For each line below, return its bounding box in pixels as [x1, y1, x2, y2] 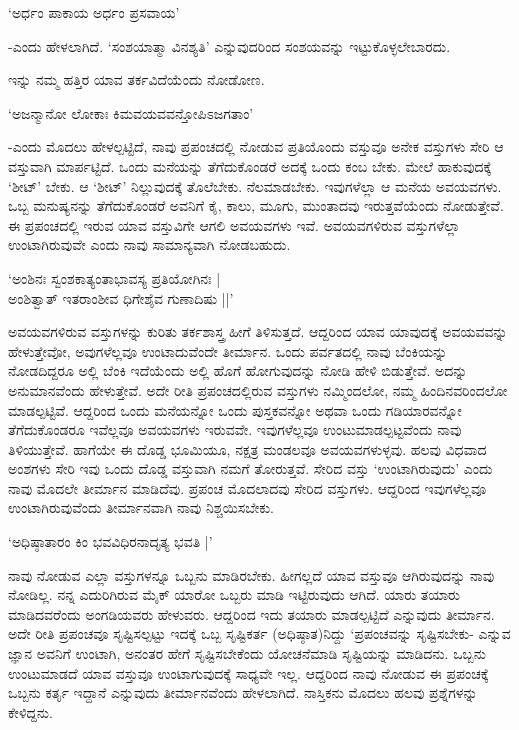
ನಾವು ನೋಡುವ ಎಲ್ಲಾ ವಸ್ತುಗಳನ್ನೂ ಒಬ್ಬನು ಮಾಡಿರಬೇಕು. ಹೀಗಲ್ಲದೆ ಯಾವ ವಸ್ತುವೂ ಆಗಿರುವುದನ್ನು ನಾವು [8, 564, 495, 585]
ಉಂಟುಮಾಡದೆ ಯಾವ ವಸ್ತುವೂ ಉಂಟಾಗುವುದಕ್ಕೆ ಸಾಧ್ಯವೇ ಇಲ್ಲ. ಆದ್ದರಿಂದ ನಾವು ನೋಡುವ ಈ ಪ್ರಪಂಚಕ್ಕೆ [8, 662, 489, 683]
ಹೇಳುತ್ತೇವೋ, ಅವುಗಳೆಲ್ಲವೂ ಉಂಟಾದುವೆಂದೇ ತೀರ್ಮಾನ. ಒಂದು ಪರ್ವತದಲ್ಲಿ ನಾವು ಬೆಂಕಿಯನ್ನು [8, 340, 448, 361]
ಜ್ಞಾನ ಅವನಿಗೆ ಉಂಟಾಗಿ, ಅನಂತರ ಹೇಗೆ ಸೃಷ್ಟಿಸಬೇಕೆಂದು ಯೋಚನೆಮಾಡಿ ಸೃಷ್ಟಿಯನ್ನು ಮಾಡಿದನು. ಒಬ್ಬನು [8, 643, 486, 664]
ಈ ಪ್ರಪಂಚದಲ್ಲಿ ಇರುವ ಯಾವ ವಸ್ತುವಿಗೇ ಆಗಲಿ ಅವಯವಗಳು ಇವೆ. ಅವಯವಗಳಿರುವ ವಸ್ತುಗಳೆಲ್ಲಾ [8, 214, 461, 235]
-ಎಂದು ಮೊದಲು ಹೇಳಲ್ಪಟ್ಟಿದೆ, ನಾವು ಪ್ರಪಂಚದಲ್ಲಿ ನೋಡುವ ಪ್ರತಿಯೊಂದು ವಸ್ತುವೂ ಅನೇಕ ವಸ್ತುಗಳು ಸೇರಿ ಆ [8, 136, 504, 157]
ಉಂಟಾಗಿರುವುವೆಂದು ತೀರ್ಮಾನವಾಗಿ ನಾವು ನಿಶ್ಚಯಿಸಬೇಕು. [8, 497, 275, 518]
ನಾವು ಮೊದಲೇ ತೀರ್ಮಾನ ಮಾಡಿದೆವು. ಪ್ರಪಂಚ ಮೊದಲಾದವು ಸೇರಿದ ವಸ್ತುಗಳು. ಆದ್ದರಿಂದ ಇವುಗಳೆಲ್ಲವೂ [8, 477, 487, 498]
